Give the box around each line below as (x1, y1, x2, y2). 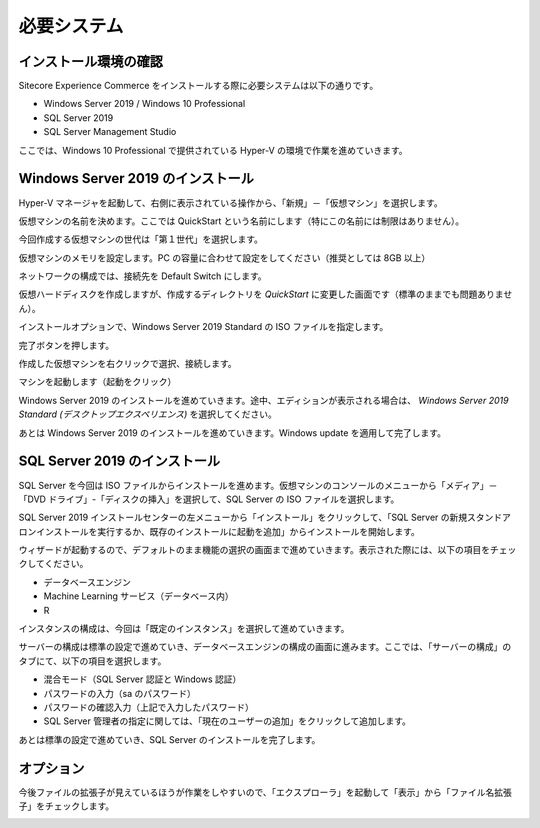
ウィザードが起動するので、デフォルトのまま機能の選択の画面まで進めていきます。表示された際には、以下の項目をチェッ (18, 544, 517, 556)
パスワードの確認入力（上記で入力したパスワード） (43, 701, 254, 713)
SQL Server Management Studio (43, 126, 177, 138)
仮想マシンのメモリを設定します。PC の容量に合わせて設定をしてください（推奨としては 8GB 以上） (18, 251, 431, 264)
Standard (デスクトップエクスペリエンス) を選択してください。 (18, 408, 277, 420)
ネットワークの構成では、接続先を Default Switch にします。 (18, 270, 267, 282)
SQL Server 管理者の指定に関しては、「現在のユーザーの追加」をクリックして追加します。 (43, 715, 412, 727)
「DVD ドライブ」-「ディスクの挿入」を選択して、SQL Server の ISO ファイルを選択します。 (18, 493, 400, 505)
